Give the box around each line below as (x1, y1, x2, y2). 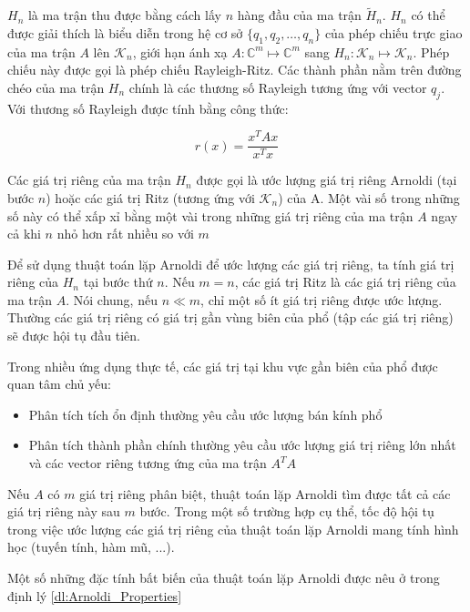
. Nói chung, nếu (66, 290, 158, 309)
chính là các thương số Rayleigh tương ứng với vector (128, 77, 427, 97)
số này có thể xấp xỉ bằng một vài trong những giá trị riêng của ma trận (7, 206, 414, 225)
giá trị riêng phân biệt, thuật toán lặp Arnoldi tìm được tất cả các (79, 484, 451, 503)
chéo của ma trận (7, 77, 105, 97)
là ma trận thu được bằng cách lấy (27, 5, 221, 25)
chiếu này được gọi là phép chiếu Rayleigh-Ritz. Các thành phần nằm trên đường (7, 60, 462, 79)
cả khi (7, 224, 41, 243)
